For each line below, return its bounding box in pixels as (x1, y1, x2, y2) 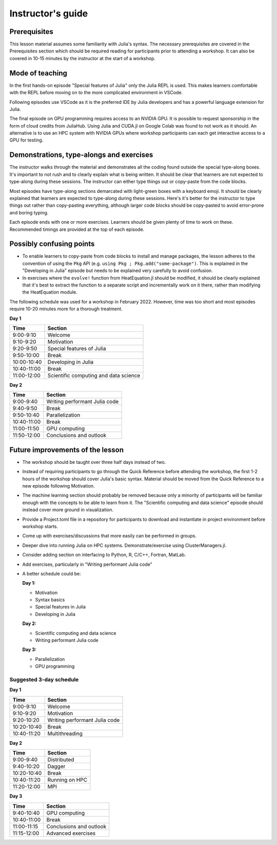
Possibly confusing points (9, 240, 95, 248)
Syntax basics (35, 597, 65, 603)
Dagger (47, 763, 66, 770)
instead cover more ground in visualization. (22, 507, 114, 513)
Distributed (47, 756, 74, 763)
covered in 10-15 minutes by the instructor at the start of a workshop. (9, 55, 156, 61)
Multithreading (47, 730, 83, 737)
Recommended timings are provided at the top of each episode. (9, 226, 145, 232)
